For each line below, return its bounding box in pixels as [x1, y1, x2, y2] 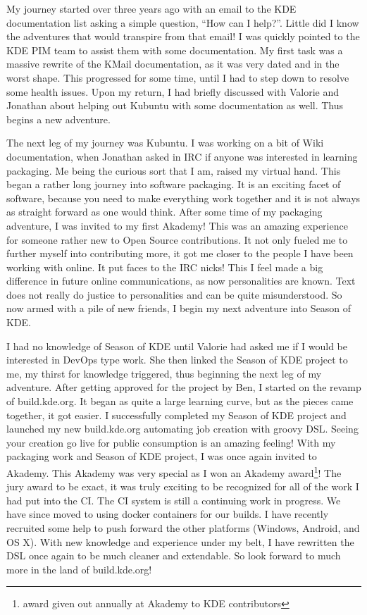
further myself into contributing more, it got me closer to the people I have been [6, 246, 354, 261]
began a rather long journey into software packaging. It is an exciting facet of [6, 177, 341, 192]
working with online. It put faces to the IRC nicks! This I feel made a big [6, 259, 323, 274]
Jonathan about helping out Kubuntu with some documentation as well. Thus [6, 98, 344, 113]
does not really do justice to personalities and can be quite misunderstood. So [6, 287, 342, 302]
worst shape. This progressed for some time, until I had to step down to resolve [6, 70, 349, 85]
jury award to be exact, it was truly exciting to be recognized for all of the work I [6, 479, 359, 494]
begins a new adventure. [6, 111, 111, 126]
